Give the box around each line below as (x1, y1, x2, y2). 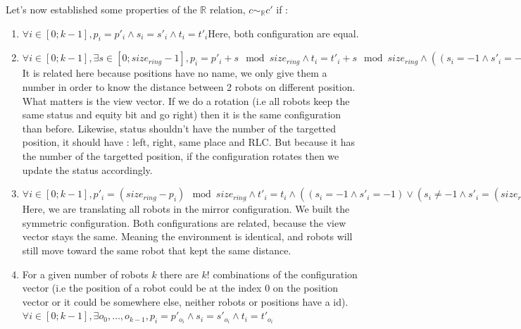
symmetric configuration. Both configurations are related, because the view (22, 215, 346, 230)
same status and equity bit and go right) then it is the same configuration (22, 107, 341, 122)
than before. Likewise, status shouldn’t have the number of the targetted (22, 120, 336, 135)
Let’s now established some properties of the (6, 2, 197, 16)
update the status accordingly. (22, 162, 153, 177)
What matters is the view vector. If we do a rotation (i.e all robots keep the (22, 93, 350, 108)
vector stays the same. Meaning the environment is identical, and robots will (22, 229, 353, 244)
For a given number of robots (22, 266, 149, 281)
